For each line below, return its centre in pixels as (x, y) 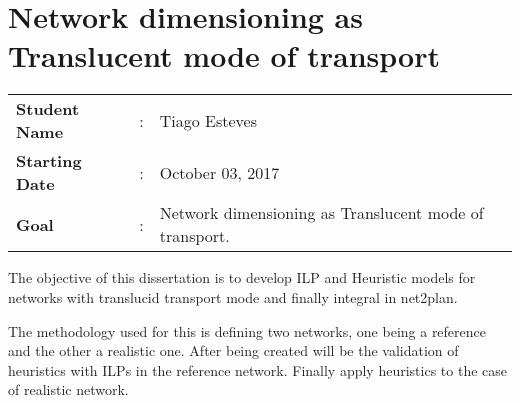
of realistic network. (68, 389)
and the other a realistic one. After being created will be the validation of (233, 350)
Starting (49, 161)
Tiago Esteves (208, 120)
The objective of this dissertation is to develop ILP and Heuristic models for (242, 277)
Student (48, 109)
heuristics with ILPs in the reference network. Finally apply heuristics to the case (257, 369)
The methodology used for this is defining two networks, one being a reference (247, 330)
